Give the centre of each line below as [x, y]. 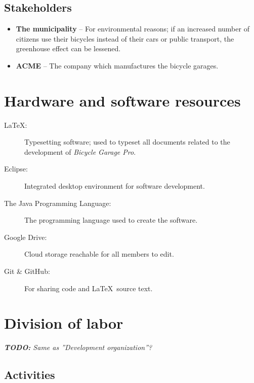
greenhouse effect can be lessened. [68, 48]
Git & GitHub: [27, 271]
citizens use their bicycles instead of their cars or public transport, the [125, 38]
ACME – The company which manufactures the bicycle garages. [117, 65]
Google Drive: [26, 237]
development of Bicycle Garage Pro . [80, 151]
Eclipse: [16, 169]
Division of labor [64, 323]
